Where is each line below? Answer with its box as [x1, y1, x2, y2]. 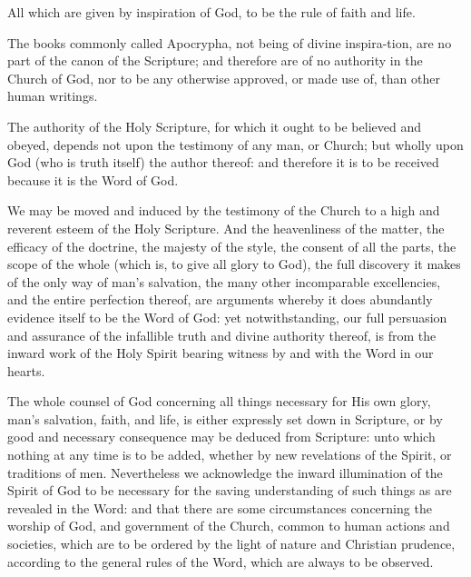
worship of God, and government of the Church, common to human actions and [7, 516, 450, 535]
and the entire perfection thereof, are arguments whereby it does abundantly [7, 290, 433, 309]
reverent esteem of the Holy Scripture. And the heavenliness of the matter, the [7, 218, 445, 237]
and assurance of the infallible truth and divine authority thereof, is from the [7, 325, 437, 344]
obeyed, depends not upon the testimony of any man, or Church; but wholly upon [7, 134, 464, 154]
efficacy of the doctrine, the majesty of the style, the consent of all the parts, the [7, 236, 456, 255]
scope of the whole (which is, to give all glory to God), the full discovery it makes [7, 254, 461, 274]
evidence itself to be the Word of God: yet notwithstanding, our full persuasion [7, 307, 447, 326]
